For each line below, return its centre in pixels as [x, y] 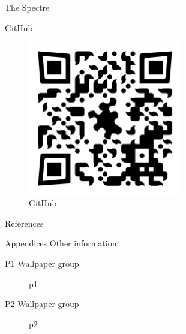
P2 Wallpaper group [42, 304]
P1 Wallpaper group [42, 263]
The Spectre [27, 7]
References [24, 223]
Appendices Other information [61, 243]
